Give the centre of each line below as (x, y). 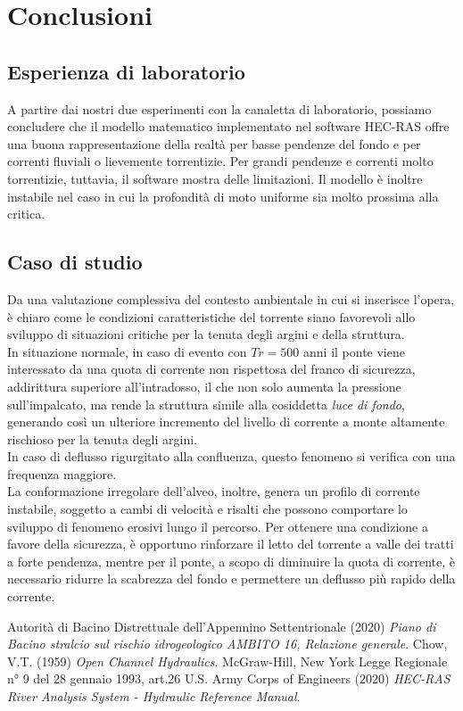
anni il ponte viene (354, 351)
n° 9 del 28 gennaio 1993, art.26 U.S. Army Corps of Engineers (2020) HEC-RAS (229, 678)
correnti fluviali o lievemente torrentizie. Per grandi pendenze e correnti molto (220, 161)
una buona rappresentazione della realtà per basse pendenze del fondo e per (214, 143)
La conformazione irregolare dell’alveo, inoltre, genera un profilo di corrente (214, 491)
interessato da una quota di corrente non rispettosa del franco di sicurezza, (211, 369)
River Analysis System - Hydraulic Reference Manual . (154, 696)
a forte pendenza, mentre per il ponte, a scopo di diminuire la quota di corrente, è (231, 561)
